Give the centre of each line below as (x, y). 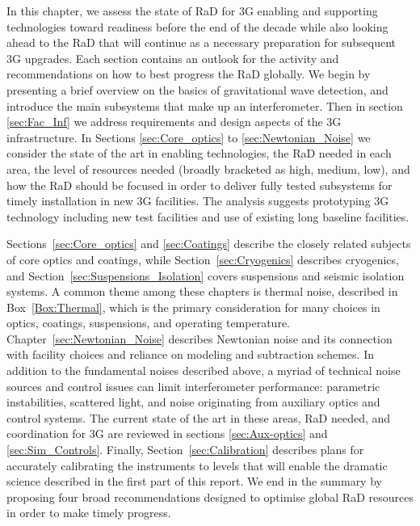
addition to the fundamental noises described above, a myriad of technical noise (204, 370)
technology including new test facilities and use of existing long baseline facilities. (208, 216)
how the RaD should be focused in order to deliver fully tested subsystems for (199, 185)
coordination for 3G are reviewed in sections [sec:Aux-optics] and (167, 433)
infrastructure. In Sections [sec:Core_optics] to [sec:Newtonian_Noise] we (189, 137)
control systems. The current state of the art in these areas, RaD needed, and (199, 417)
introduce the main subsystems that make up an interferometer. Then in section (205, 105)
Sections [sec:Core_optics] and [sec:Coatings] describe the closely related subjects (209, 244)
